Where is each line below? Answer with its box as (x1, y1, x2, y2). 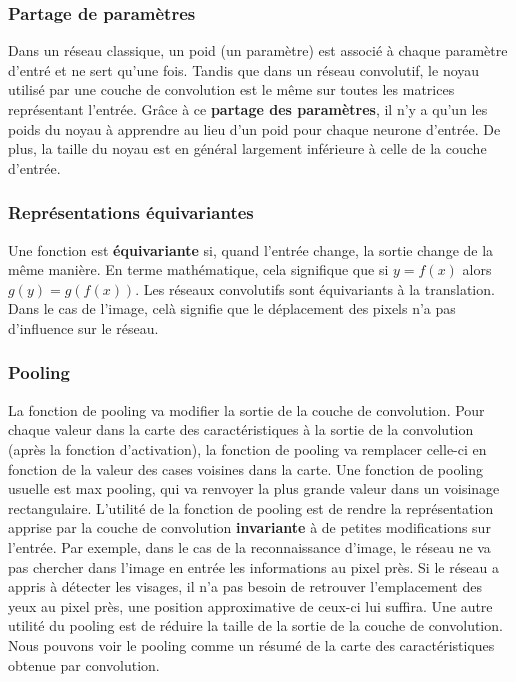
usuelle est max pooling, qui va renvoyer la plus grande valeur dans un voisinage (8, 478, 500, 499)
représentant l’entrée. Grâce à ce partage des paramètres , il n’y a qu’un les (8, 99, 488, 119)
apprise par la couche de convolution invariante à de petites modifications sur (8, 517, 491, 538)
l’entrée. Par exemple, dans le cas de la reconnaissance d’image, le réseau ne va (8, 536, 491, 557)
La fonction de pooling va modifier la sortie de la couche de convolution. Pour (8, 399, 485, 420)
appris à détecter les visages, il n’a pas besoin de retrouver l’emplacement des (8, 576, 482, 597)
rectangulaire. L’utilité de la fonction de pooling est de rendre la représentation (8, 497, 494, 518)
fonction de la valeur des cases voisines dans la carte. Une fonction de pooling (8, 458, 483, 479)
